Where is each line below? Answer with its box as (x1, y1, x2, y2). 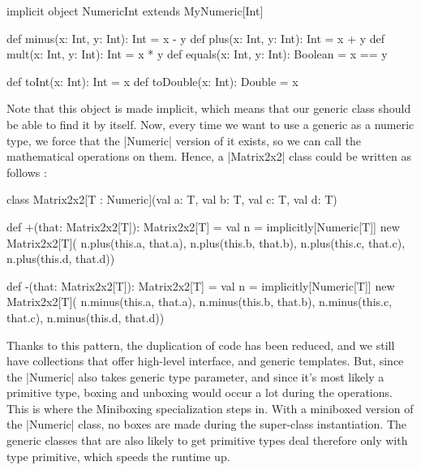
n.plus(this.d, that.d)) (6, 250, 115, 267)
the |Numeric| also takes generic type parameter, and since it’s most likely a (6, 368, 384, 385)
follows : (6, 163, 47, 180)
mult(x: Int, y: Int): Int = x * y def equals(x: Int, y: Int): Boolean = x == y (6, 45, 388, 63)
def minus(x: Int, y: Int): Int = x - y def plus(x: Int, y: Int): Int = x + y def (6, 29, 385, 46)
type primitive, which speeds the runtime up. (6, 447, 230, 464)
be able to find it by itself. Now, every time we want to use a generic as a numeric (6, 115, 415, 132)
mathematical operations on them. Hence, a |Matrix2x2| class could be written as (6, 148, 411, 165)
